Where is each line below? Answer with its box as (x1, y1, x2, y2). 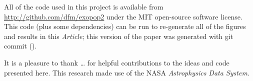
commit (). (4, 40, 37, 51)
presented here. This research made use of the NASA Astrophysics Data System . (4, 67, 249, 77)
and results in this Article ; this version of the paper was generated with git (4, 30, 233, 41)
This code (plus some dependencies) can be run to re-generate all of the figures (4, 21, 246, 31)
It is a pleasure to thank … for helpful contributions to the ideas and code (4, 57, 229, 67)
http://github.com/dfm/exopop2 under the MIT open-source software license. (4, 11, 242, 21)
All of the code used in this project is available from (4, 1, 163, 11)
